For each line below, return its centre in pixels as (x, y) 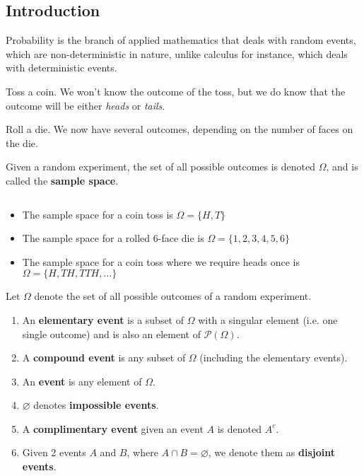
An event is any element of (82, 381)
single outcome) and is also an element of (111, 333)
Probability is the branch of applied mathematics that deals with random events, (181, 40)
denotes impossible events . (96, 405)
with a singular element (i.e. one (268, 319)
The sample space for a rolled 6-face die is (113, 238)
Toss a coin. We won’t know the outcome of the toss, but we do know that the (176, 91)
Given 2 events (54, 452)
